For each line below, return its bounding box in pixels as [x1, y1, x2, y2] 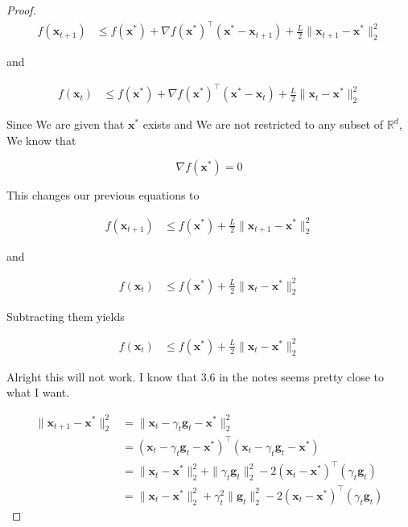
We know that [6, 131, 76, 148]
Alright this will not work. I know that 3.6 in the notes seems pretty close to [6, 368, 385, 385]
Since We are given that [6, 116, 125, 133]
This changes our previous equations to [6, 187, 200, 204]
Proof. [6, 2, 36, 18]
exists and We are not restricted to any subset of [142, 116, 384, 133]
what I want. [6, 384, 70, 401]
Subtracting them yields [6, 307, 125, 324]
